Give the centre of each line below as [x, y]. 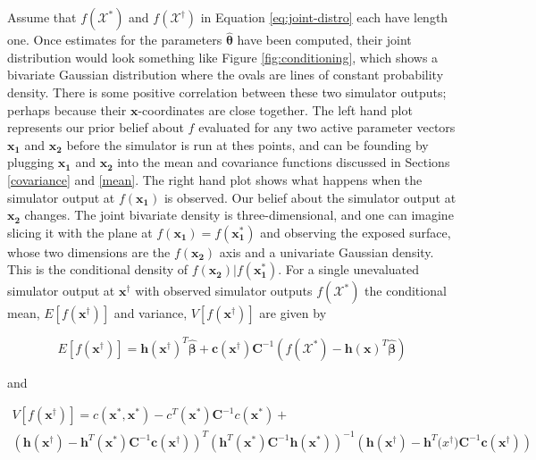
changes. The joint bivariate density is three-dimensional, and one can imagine [239, 215]
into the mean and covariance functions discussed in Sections [284, 162]
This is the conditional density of [98, 269]
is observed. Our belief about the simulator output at [310, 197]
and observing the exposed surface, [356, 232]
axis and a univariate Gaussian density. [327, 251]
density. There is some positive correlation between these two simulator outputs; [227, 92]
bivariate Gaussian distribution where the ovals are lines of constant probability [226, 75]
